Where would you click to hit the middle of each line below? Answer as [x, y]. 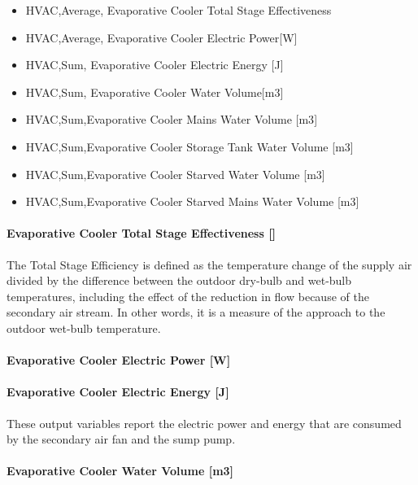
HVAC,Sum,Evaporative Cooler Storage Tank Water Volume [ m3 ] [189, 146]
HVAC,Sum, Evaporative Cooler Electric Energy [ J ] [155, 65]
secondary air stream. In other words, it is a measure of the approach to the [196, 312]
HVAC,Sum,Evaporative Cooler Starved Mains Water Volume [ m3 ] [192, 201]
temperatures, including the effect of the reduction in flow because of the [188, 296]
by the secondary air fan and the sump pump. [121, 439]
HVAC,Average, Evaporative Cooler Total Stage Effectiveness [179, 10]
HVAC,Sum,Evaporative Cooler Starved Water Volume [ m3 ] [175, 174]
